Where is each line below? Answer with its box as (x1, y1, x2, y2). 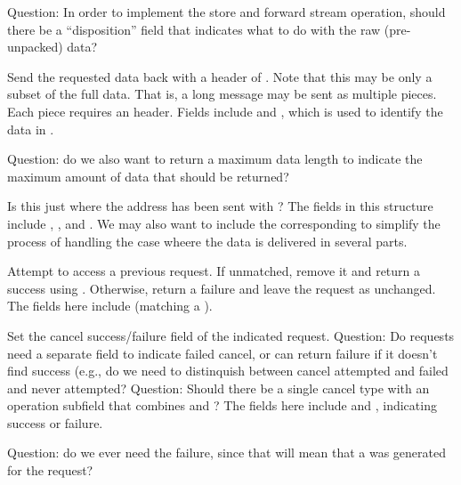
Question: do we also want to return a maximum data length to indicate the (7, 150, 423, 168)
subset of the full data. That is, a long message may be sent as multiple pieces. (7, 85, 437, 103)
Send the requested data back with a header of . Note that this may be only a (7, 67, 433, 85)
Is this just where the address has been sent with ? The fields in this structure (7, 197, 433, 215)
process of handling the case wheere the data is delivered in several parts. (7, 231, 408, 250)
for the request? (7, 461, 93, 480)
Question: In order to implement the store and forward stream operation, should (7, 3, 446, 20)
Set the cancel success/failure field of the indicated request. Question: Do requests (7, 326, 455, 344)
